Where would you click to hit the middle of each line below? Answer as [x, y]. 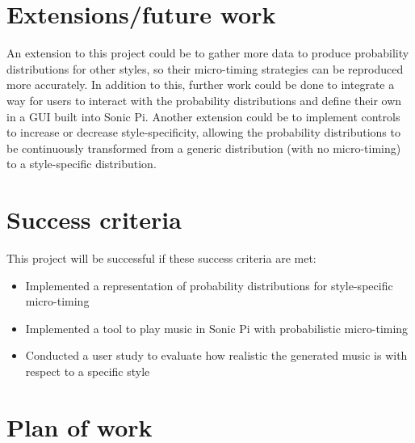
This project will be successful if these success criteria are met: [161, 258]
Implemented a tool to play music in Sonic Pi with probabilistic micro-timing [217, 328]
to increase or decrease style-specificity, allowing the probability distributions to [203, 132]
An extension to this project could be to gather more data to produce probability [208, 53]
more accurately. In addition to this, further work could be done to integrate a [201, 84]
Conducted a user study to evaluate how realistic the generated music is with [216, 355]
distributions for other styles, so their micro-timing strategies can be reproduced [205, 68]
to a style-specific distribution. [82, 164]
